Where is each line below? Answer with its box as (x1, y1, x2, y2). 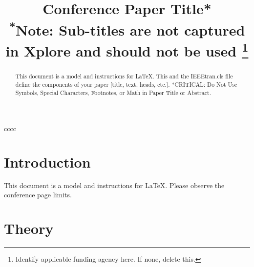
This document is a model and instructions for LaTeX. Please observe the (4, 180, 225, 190)
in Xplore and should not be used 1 (5, 38, 249, 61)
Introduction (4, 152, 91, 172)
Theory (4, 218, 54, 238)
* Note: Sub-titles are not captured (9, 18, 245, 39)
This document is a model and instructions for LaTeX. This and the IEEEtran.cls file (15, 72, 233, 80)
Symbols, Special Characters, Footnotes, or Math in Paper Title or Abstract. (15, 88, 211, 96)
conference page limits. (4, 190, 72, 200)
